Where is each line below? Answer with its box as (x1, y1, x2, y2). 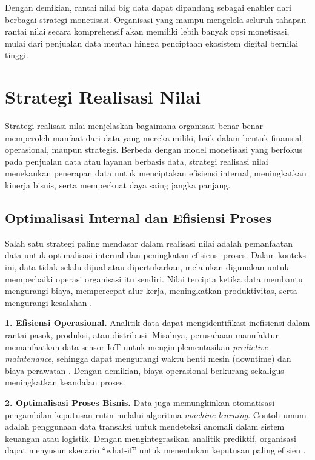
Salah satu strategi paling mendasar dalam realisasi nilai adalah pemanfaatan (5, 236, 293, 249)
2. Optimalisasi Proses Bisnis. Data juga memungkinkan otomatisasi (5, 396, 275, 408)
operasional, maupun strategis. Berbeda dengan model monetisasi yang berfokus (5, 143, 303, 156)
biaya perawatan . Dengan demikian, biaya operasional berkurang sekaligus (5, 364, 284, 376)
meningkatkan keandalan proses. (5, 376, 125, 388)
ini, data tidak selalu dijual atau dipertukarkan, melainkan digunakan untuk (5, 261, 289, 273)
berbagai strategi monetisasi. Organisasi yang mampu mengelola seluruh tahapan (5, 13, 307, 25)
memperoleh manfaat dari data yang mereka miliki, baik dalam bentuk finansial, (5, 131, 305, 144)
